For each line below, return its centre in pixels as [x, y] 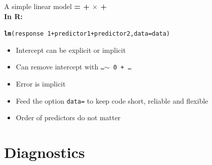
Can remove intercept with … [60, 67]
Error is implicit [41, 84]
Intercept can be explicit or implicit [71, 50]
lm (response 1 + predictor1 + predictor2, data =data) [87, 34]
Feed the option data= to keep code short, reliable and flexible [112, 100]
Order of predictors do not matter [68, 117]
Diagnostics [45, 152]
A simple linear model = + [47, 6]
